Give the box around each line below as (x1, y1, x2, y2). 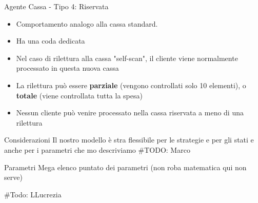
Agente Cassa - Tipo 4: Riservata (4, 1, 109, 11)
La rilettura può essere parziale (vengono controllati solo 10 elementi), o (16, 79, 246, 90)
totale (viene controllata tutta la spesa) (16, 90, 143, 100)
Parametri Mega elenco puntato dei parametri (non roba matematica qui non (4, 161, 247, 172)
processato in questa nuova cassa (16, 63, 119, 73)
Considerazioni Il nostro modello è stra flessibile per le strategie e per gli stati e (4, 134, 254, 145)
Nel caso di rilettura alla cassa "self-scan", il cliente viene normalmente (16, 52, 238, 63)
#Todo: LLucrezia (4, 189, 62, 199)
